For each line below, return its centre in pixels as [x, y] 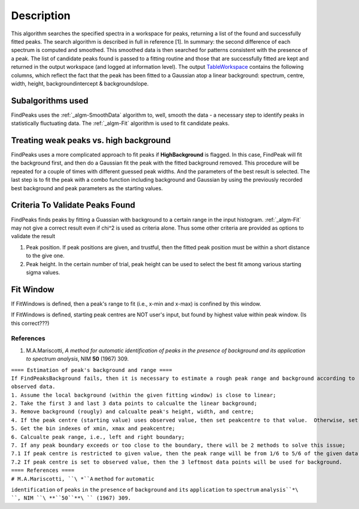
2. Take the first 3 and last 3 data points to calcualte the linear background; [134, 403]
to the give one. [45, 256]
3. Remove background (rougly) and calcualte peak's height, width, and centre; [133, 412]
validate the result [33, 236]
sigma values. [43, 272]
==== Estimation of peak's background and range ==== [92, 370]
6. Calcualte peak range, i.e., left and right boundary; [98, 437]
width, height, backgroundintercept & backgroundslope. [80, 83]
